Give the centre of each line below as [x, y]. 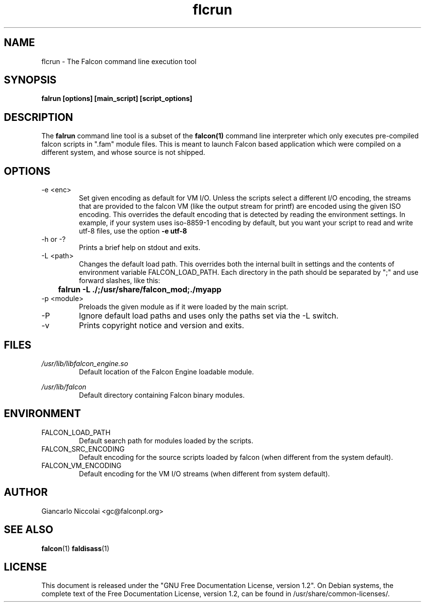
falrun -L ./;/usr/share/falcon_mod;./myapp [140, 290]
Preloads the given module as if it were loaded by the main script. [183, 307]
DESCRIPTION [39, 117]
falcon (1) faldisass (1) [75, 548]
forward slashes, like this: [119, 281]
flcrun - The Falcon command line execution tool [119, 61]
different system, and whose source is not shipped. [123, 152]
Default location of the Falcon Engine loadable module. [166, 371]
